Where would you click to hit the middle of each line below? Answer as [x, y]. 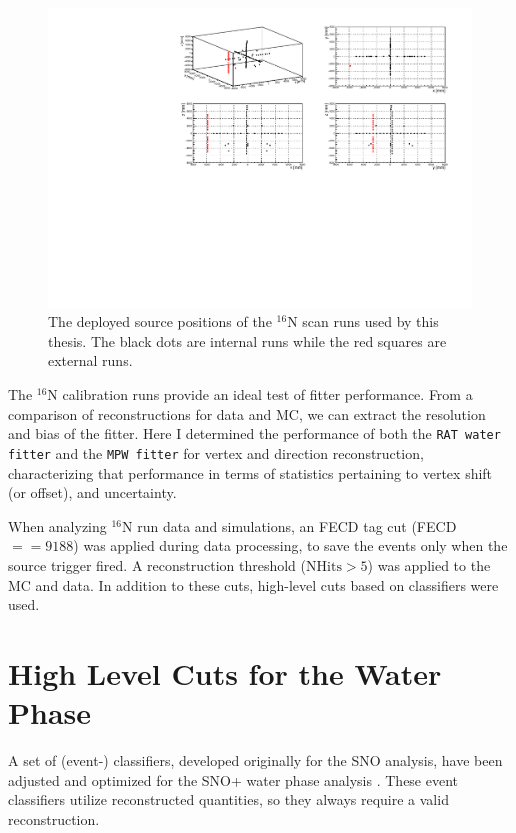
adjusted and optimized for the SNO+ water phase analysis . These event [233, 779]
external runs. [90, 360]
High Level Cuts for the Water [225, 672]
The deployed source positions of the [160, 321]
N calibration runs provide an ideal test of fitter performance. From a [260, 394]
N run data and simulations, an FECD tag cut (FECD [289, 525]
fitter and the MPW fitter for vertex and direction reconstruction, [216, 452]
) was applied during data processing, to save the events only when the [290, 545]
